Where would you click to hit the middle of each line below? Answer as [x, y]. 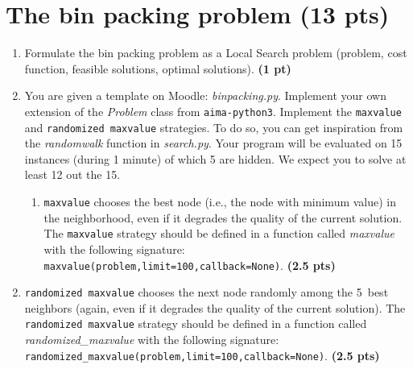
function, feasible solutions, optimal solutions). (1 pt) [158, 68]
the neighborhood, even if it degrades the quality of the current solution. [223, 217]
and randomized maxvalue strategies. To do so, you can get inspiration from [214, 127]
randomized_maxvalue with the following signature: [152, 340]
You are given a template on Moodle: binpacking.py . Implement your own [205, 95]
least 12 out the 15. [72, 174]
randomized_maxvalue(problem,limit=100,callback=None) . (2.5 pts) [202, 355]
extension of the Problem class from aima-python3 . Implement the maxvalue [213, 111]
